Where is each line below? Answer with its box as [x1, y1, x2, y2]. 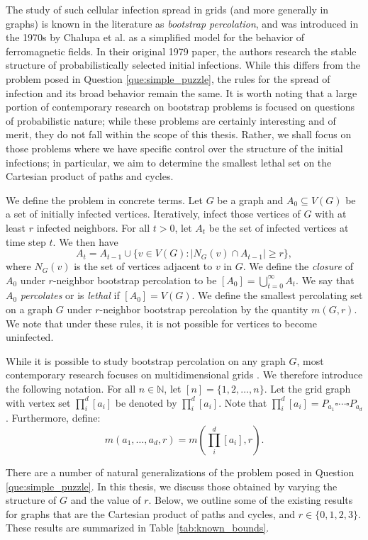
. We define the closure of [242, 259, 353, 274]
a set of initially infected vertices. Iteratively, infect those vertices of [6, 206, 301, 221]
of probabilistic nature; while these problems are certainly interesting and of [6, 113, 336, 128]
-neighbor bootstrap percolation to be [52, 272, 217, 287]
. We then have [52, 234, 118, 249]
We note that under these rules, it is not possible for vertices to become [6, 315, 317, 330]
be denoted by [115, 395, 177, 410]
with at [315, 206, 347, 221]
